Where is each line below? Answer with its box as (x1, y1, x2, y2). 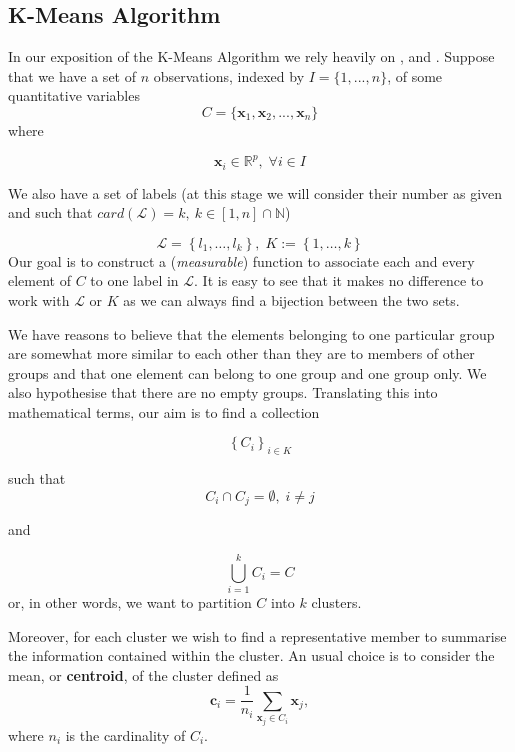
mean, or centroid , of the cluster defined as (8, 664, 279, 685)
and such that (8, 202, 93, 223)
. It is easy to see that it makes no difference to (194, 270, 484, 291)
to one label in (90, 270, 179, 291)
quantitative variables (8, 85, 140, 106)
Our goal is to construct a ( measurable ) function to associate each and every (8, 250, 475, 271)
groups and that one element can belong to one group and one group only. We (8, 362, 487, 383)
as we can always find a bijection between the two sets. (123, 289, 460, 310)
